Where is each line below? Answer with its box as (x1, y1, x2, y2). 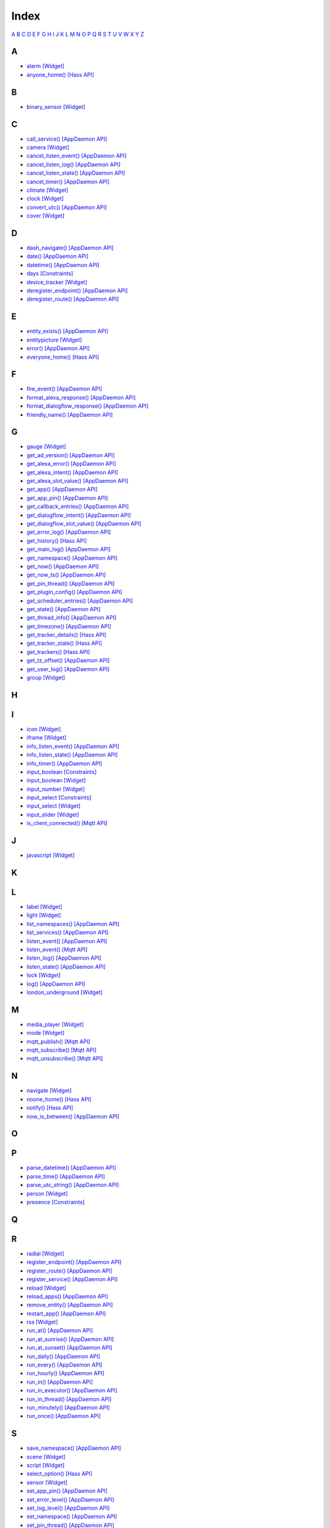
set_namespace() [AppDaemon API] (26, 1513, 117, 1520)
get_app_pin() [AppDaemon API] (26, 494, 108, 501)
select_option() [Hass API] (26, 1470, 93, 1477)
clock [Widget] (26, 195, 64, 202)
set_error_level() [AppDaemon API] (26, 1496, 114, 1503)
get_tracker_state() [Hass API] (26, 639, 102, 647)
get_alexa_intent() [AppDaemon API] (26, 468, 119, 476)
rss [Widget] (26, 1318, 58, 1326)
